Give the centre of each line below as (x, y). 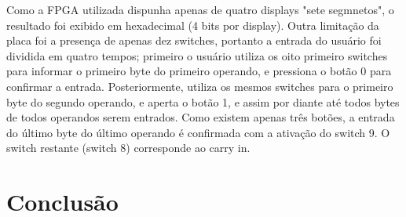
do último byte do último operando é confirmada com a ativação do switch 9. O (198, 132)
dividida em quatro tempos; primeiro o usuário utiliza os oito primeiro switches (197, 55)
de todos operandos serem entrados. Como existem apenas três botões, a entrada (201, 117)
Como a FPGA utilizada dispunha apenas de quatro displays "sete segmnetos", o (200, 9)
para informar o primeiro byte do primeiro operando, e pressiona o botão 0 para (199, 71)
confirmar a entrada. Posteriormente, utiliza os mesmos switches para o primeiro (200, 86)
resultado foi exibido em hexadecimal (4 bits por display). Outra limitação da (193, 25)
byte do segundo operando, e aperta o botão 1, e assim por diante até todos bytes (203, 101)
